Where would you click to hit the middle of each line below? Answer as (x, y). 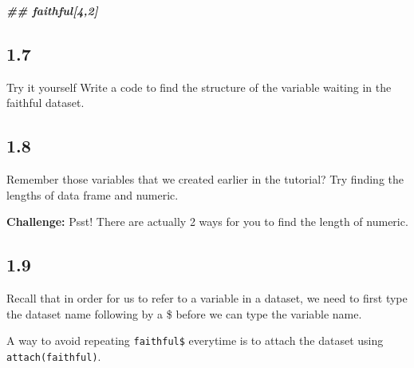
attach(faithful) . (54, 356)
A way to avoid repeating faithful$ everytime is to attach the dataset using (195, 340)
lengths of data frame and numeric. (93, 194)
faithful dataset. (45, 103)
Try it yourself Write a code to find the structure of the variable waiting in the (199, 87)
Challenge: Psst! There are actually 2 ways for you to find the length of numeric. (207, 222)
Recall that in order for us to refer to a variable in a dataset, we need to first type (207, 298)
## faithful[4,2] (52, 10)
